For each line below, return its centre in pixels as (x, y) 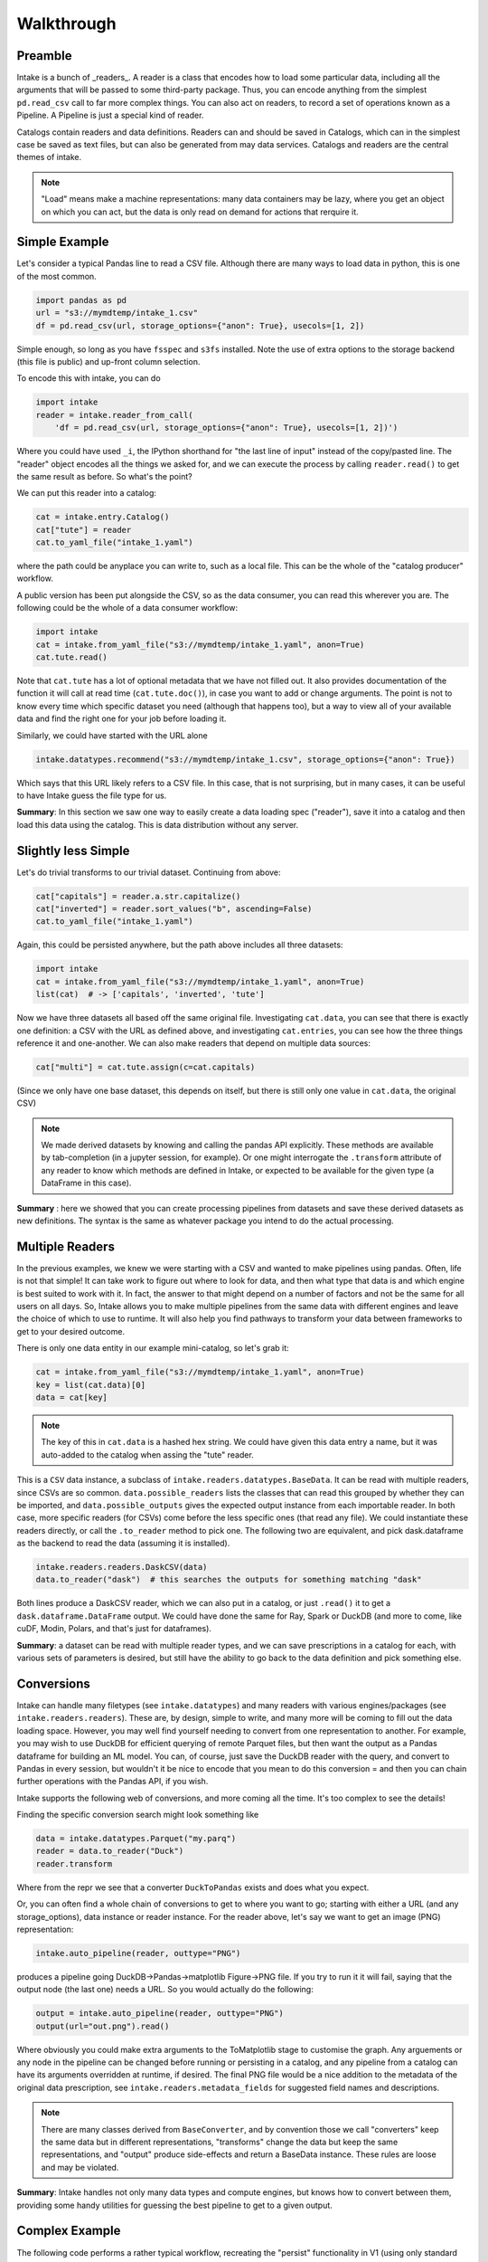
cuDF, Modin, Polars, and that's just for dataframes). (114, 1629)
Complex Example (69, 2231)
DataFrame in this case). (86, 1183)
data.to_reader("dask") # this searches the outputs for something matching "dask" (229, 1580)
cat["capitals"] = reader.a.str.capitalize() (138, 896)
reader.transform (74, 1863)
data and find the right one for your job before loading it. (122, 718)
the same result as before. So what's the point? (105, 476)
